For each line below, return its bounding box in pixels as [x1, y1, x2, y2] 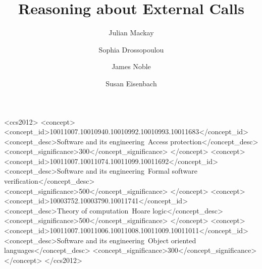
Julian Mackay [109, 27, 154, 38]
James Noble [112, 61, 151, 72]
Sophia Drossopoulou [98, 44, 164, 55]
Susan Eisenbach [106, 78, 157, 88]
